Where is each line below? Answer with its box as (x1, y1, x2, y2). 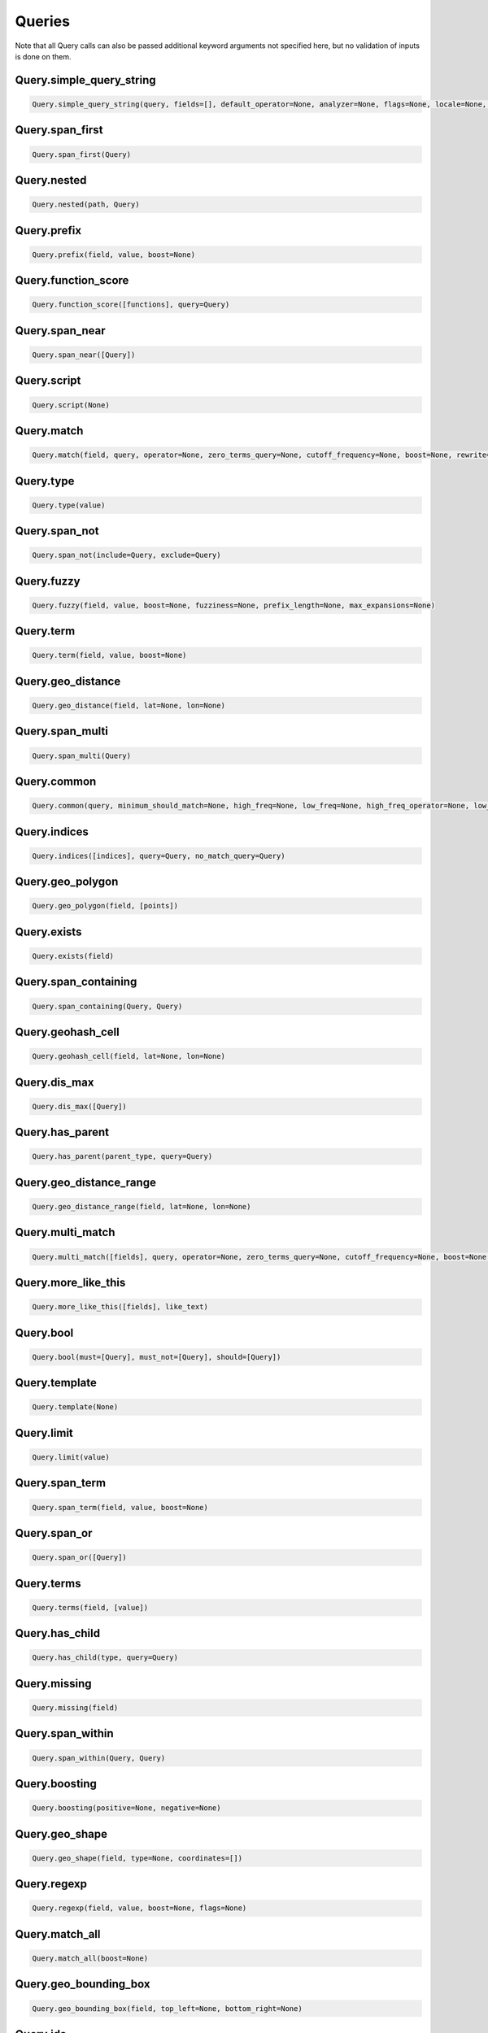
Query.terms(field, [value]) (32, 1603, 149, 1612)
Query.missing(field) (32, 1703, 119, 1712)
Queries (15, 12, 71, 30)
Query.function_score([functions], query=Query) (32, 300, 230, 309)
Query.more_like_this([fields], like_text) (32, 1302, 209, 1312)
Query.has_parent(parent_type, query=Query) (32, 1151, 213, 1161)
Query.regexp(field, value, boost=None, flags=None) (32, 1904, 247, 1913)
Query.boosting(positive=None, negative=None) (32, 1804, 221, 1813)
